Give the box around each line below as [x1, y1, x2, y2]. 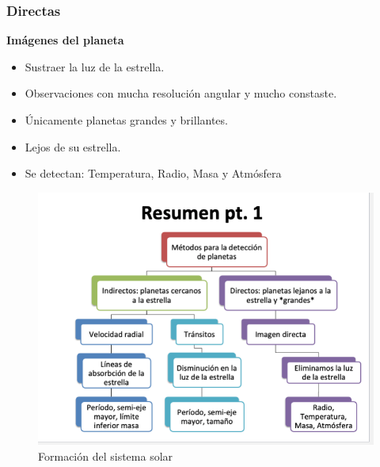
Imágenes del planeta [6, 32, 124, 48]
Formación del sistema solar [38, 447, 173, 464]
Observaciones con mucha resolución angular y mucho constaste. [25, 85, 337, 101]
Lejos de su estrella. [25, 138, 121, 155]
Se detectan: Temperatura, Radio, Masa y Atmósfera [25, 165, 282, 182]
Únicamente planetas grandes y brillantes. [25, 112, 228, 128]
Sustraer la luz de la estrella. [25, 58, 165, 75]
